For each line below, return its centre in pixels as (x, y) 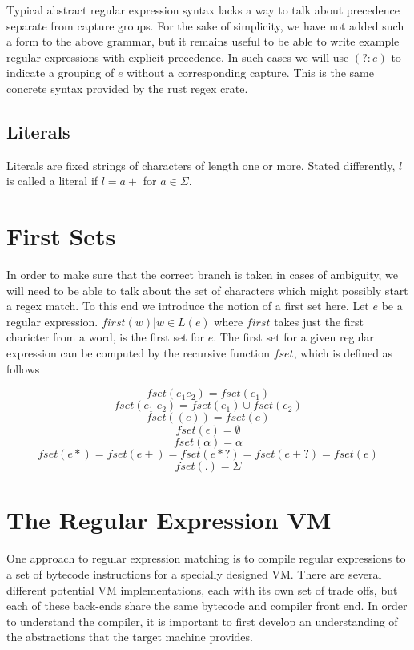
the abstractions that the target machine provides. (130, 637)
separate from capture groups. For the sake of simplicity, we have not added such (205, 25)
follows (23, 368)
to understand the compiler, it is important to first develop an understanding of (202, 621)
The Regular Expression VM (169, 520)
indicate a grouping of (60, 73)
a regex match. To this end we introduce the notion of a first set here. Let (188, 306)
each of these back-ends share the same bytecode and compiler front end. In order (207, 606)
